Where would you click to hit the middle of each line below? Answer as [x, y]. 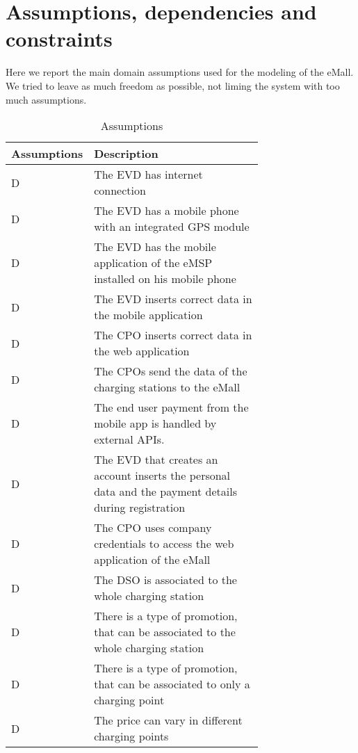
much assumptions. [46, 99]
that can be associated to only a [172, 684]
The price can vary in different [168, 720]
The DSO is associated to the [165, 580]
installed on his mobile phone [165, 279]
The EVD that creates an [156, 460]
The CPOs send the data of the [171, 371]
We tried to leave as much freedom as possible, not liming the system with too [173, 85]
